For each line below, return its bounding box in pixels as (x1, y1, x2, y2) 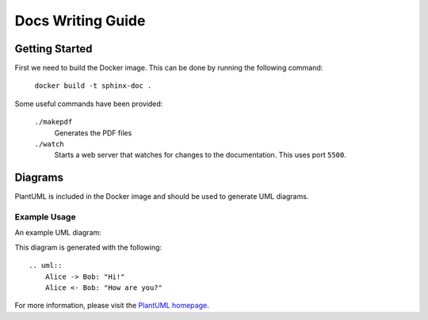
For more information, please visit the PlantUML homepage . (14, 301, 209, 310)
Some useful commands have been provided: (14, 99, 163, 109)
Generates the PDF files (54, 128, 132, 138)
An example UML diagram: (14, 228, 102, 238)
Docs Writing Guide (14, 12, 146, 29)
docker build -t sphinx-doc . (34, 82, 152, 90)
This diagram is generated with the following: (14, 242, 162, 252)
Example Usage (14, 211, 76, 223)
